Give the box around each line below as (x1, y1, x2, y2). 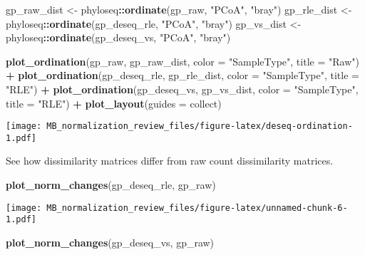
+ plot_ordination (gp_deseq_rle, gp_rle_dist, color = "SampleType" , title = (6, 68, 359, 83)
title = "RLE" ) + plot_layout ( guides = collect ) (6, 95, 222, 110)
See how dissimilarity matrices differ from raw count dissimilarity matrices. (6, 153, 334, 168)
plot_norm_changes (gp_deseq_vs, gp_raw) (6, 234, 215, 249)
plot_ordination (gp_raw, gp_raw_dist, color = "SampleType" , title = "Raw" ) (6, 53, 359, 68)
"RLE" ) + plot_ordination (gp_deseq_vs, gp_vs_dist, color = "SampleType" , (6, 81, 359, 96)
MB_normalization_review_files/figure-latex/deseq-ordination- (46, 121, 353, 132)
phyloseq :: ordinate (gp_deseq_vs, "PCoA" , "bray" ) (6, 30, 231, 45)
